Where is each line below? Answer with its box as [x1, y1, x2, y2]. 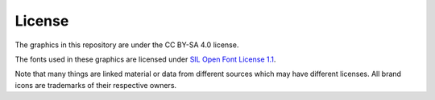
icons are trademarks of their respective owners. [14, 80, 177, 90]
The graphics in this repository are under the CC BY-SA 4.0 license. [14, 40, 239, 50]
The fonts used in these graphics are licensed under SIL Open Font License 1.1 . [14, 54, 276, 64]
